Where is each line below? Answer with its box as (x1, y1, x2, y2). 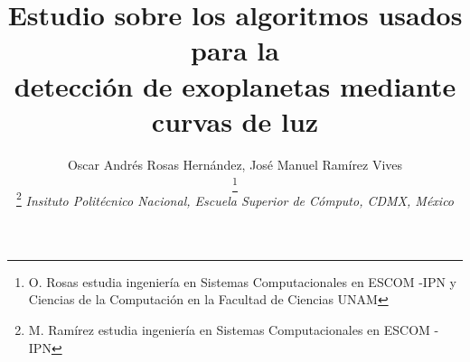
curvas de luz (151, 102, 319, 139)
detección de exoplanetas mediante (14, 67, 456, 104)
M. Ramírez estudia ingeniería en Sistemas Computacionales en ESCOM (28, 320, 430, 339)
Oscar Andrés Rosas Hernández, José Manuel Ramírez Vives (67, 154, 403, 173)
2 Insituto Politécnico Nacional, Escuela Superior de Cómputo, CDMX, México (15, 188, 455, 209)
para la (191, 32, 279, 69)
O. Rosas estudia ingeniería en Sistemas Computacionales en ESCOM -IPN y (28, 272, 456, 291)
